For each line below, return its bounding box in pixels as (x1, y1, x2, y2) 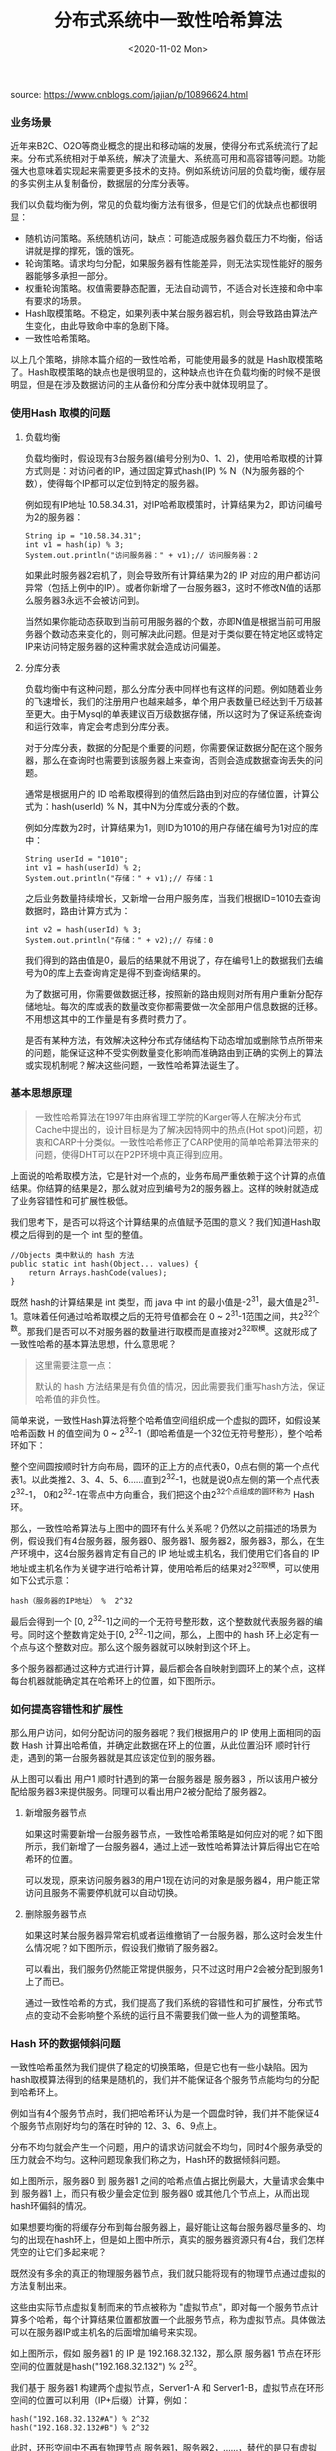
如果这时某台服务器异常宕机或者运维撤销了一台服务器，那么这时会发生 (24, 1929, 315, 1941)
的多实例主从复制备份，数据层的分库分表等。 (10, 177, 195, 190)
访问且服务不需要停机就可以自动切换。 (24, 1887, 183, 1899)
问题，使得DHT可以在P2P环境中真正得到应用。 (34, 1148, 228, 1160)
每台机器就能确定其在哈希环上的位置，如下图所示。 (10, 1674, 221, 1686)
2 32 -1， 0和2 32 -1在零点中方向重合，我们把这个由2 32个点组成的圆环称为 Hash (10, 1487, 315, 1500)
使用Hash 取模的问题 (10, 406, 111, 420)
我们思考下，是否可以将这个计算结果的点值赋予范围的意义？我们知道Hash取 (10, 1216, 321, 1228)
